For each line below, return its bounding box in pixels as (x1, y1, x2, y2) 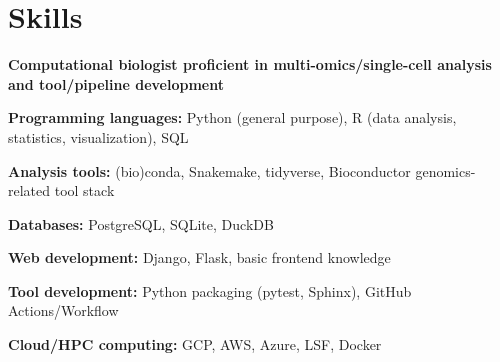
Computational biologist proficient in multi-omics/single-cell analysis (8, 54, 492, 75)
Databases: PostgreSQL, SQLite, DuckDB (8, 213, 274, 234)
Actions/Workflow (8, 300, 119, 321)
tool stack (54, 180, 115, 201)
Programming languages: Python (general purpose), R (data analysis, (8, 107, 457, 128)
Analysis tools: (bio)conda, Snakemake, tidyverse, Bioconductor (8, 160, 411, 181)
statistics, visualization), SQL (8, 126, 189, 147)
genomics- (415, 160, 476, 181)
